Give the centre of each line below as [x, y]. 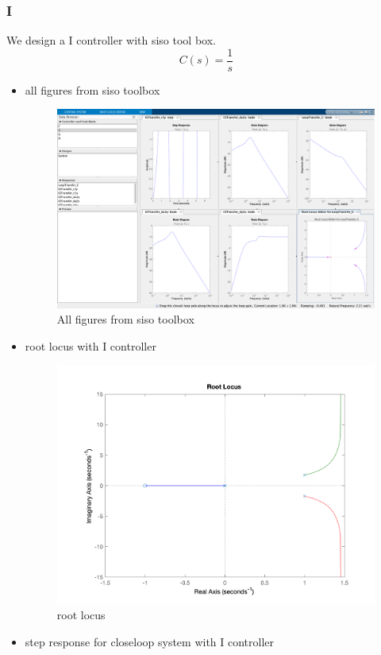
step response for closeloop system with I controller [150, 641]
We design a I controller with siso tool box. [111, 40]
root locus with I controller [90, 345]
